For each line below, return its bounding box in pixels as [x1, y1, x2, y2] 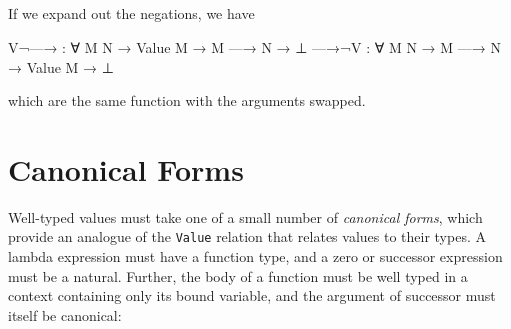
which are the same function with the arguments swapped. [8, 90, 366, 111]
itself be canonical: [8, 304, 122, 325]
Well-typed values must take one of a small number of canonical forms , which [8, 206, 483, 227]
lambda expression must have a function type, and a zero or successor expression [8, 246, 503, 267]
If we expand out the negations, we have [8, 3, 255, 24]
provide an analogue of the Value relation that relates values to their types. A [8, 226, 486, 247]
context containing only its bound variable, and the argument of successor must [8, 285, 496, 306]
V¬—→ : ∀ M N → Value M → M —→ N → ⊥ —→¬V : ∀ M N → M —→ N [8, 36, 501, 57]
